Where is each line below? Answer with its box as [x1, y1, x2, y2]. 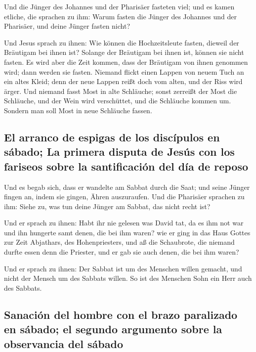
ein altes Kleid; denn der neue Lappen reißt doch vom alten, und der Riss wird [4, 76, 243, 87]
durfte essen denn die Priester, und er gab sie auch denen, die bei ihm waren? [4, 247, 239, 257]
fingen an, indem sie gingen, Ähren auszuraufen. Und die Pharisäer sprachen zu [4, 191, 245, 202]
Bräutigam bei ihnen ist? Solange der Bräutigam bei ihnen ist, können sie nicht [4, 47, 244, 57]
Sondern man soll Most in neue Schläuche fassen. [4, 105, 152, 115]
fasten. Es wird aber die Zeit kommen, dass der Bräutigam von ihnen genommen [4, 56, 248, 67]
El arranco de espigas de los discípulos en [4, 129, 220, 144]
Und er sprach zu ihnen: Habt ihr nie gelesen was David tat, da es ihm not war [4, 218, 244, 228]
